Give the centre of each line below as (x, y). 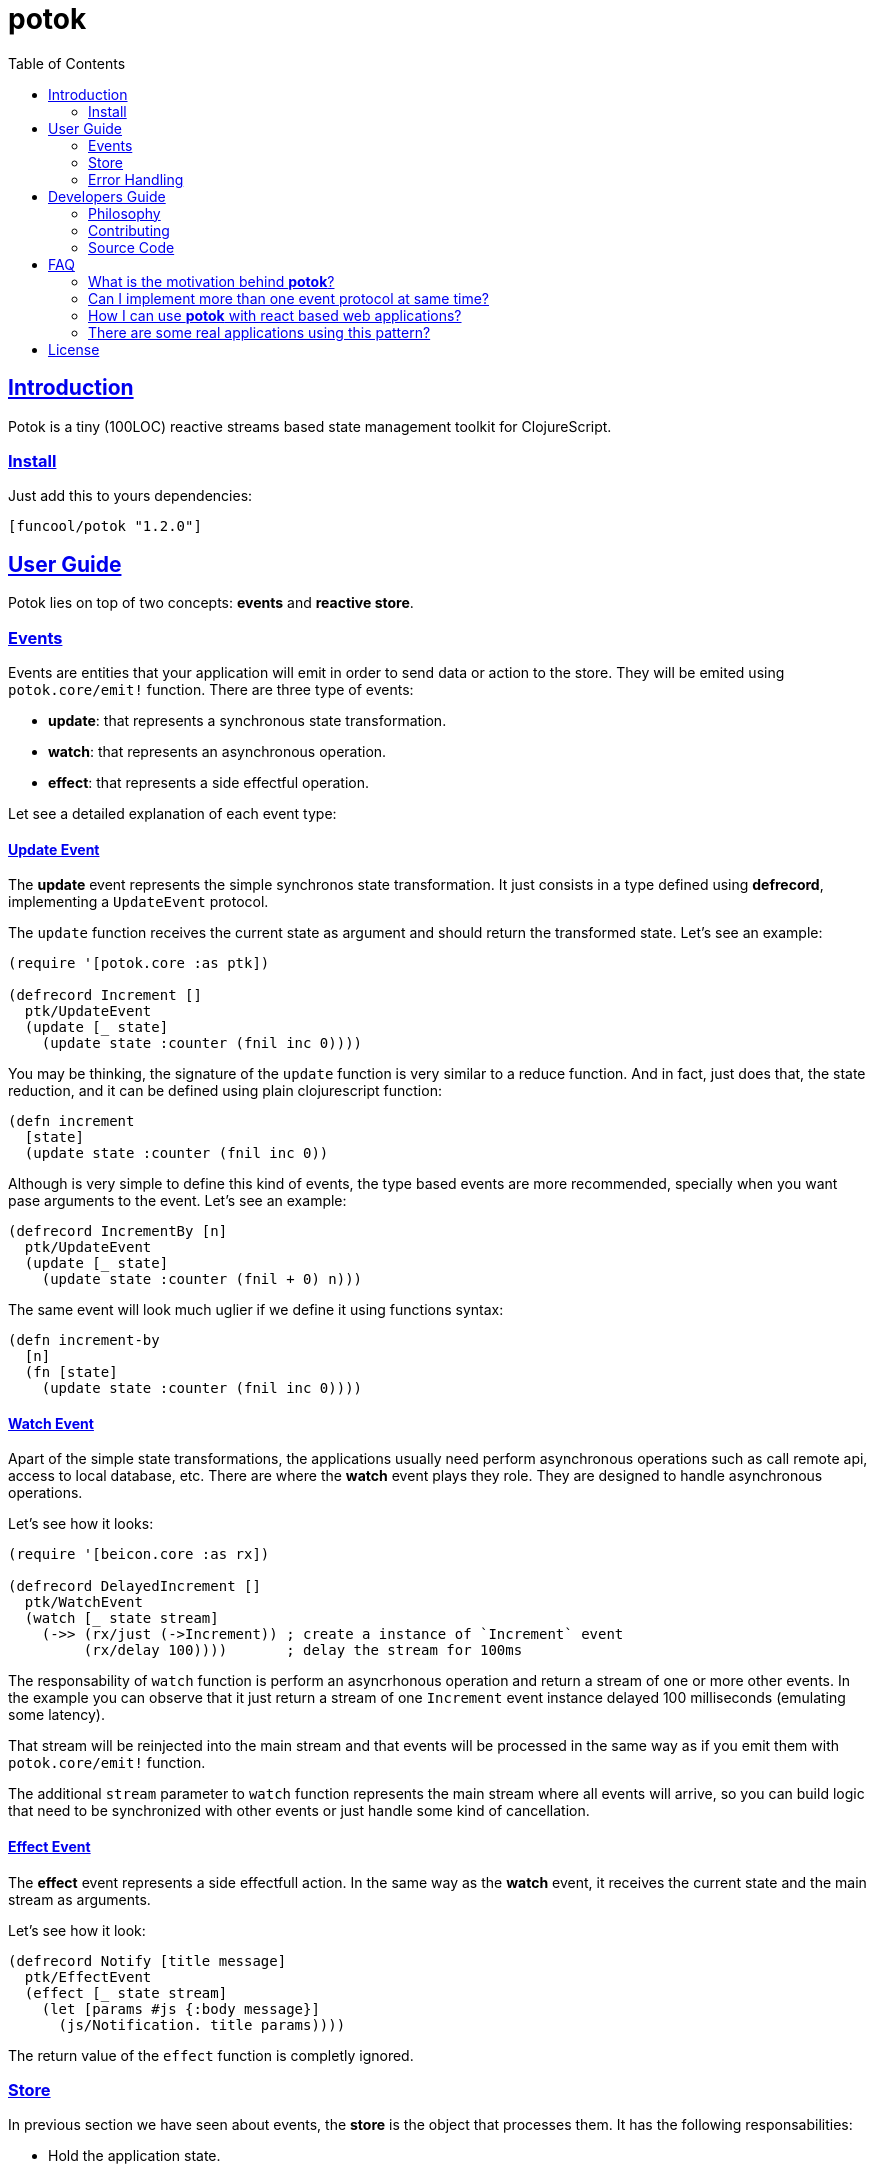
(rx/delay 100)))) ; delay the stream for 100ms (303, 1650)
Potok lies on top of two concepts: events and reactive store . (211, 603)
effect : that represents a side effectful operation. (209, 782)
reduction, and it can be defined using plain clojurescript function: (225, 1091)
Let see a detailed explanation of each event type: (172, 813)
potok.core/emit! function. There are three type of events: (211, 689)
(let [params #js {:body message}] (180, 2008)
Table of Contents (67, 63)
